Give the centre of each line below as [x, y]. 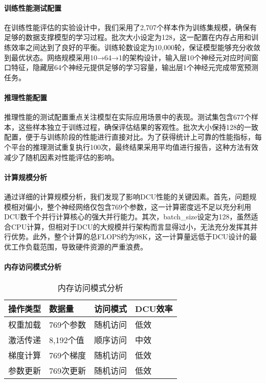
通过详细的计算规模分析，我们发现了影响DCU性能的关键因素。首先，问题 [127, 196]
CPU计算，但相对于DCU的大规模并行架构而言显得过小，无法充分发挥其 [131, 226]
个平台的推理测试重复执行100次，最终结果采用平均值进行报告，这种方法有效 [131, 147]
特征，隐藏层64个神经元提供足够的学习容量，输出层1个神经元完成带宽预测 [135, 67]
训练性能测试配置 [33, 7]
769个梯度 [68, 355]
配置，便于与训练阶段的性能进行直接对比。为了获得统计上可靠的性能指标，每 [133, 137]
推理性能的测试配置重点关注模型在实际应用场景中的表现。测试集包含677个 [128, 117]
